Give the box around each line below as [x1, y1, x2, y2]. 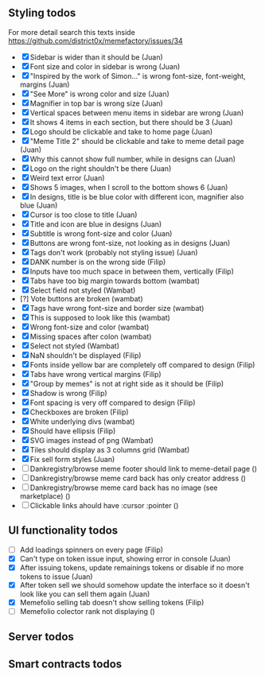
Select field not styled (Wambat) [29, 286, 136, 295]
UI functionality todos [8, 524, 119, 538]
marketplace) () [19, 491, 71, 500]
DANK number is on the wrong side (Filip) [29, 257, 166, 266]
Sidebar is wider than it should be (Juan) [29, 52, 163, 62]
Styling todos [8, 6, 76, 20]
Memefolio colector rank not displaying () [19, 606, 155, 616]
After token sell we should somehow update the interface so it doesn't [19, 580, 251, 589]
